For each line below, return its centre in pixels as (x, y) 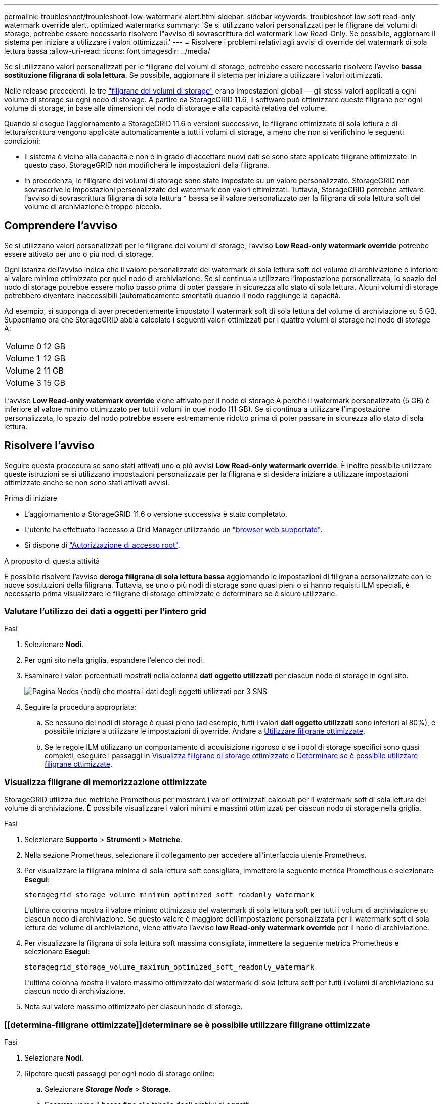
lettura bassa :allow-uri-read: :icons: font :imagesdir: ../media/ (107, 51)
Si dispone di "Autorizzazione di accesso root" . (102, 545)
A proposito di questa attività (52, 561)
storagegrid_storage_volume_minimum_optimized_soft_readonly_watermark (169, 895)
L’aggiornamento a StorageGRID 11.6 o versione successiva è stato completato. (156, 514)
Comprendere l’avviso (61, 226)
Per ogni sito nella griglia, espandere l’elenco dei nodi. (114, 660)
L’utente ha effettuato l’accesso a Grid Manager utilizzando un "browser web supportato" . (173, 529)
